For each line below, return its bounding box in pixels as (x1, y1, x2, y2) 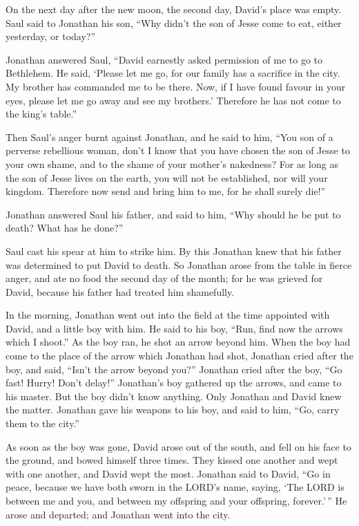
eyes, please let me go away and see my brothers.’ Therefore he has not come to (6, 93, 341, 107)
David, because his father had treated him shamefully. (6, 284, 235, 299)
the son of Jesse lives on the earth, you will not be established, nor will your (6, 170, 328, 185)
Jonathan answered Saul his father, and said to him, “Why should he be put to (6, 207, 341, 221)
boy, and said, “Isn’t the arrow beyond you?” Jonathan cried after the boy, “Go (6, 361, 342, 376)
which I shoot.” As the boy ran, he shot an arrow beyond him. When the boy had (6, 335, 351, 349)
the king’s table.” (6, 106, 77, 121)
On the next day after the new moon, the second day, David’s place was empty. (6, 2, 342, 16)
